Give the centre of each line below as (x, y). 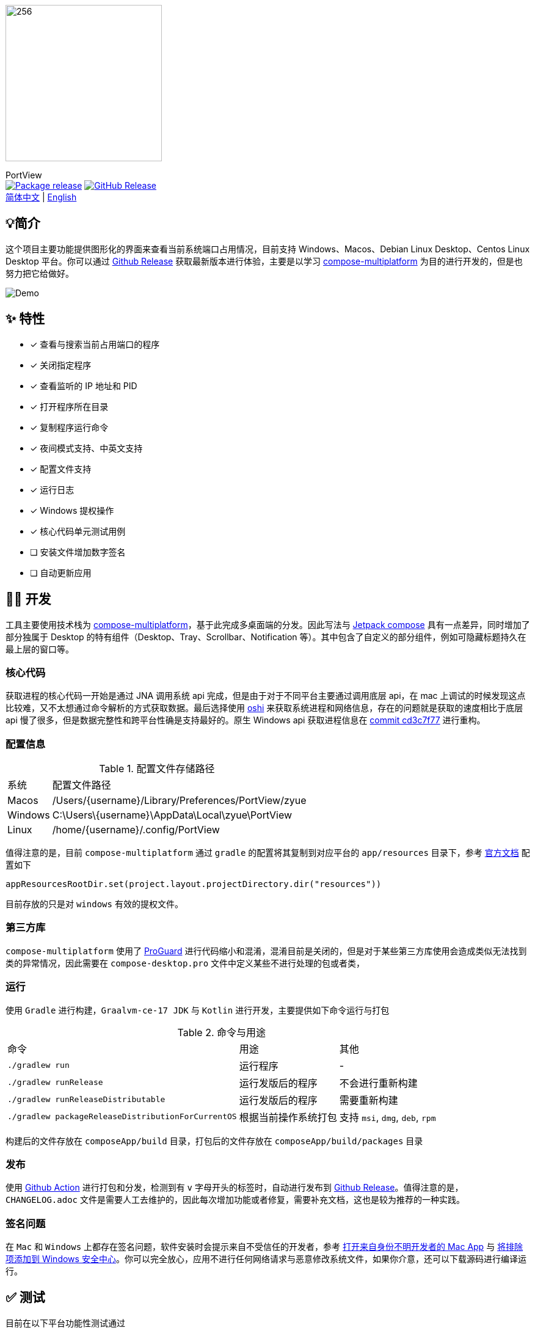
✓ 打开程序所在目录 (69, 406)
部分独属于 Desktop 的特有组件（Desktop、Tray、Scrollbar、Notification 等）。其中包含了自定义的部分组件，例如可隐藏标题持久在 (266, 637)
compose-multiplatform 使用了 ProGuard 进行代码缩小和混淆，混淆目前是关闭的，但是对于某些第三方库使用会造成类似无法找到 (266, 951)
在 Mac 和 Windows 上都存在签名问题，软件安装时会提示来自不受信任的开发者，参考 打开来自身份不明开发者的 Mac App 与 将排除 (264, 1247)
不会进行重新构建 (378, 1083)
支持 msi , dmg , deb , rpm (388, 1117)
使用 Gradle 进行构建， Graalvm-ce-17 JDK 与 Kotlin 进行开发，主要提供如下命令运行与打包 (198, 1010)
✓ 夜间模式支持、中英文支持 (86, 448)
